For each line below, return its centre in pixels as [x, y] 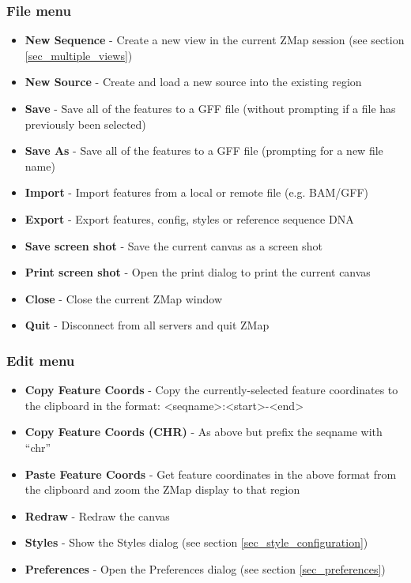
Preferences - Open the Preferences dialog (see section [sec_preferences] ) [205, 568]
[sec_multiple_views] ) [79, 55]
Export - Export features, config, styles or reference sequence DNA [189, 218]
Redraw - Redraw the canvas [97, 515]
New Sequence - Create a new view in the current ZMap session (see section [215, 40]
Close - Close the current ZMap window [123, 298]
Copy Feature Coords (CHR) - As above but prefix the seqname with [204, 432]
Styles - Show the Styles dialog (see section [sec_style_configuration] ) [196, 542]
